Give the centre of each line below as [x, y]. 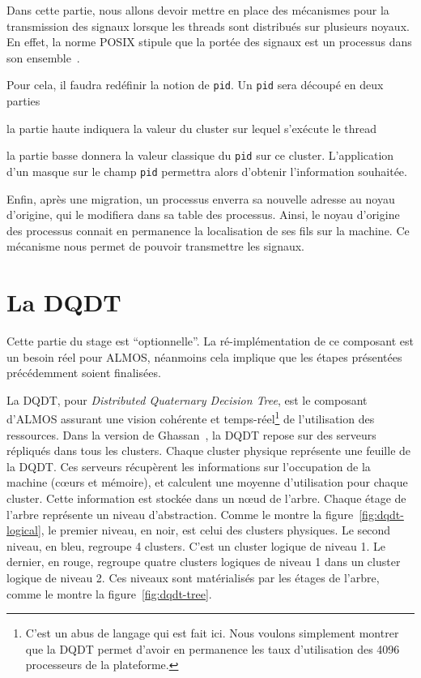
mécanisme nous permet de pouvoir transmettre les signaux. [156, 246]
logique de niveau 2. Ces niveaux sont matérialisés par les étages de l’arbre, [193, 577]
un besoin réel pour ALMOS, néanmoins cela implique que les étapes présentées [204, 356]
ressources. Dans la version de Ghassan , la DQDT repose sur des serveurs [191, 434]
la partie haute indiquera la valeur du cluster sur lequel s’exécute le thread [192, 128]
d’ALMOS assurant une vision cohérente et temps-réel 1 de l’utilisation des [191, 418]
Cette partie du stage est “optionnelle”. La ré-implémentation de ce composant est [210, 341]
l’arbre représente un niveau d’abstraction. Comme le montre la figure [180, 514]
